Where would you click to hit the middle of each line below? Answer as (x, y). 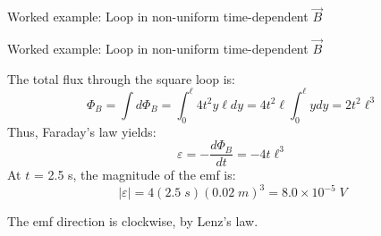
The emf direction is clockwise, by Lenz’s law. (133, 221)
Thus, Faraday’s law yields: (82, 131)
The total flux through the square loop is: (121, 78)
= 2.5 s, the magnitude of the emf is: (135, 175)
